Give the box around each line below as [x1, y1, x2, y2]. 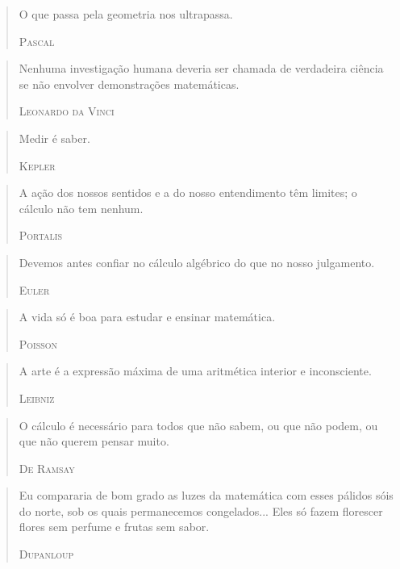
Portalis [19, 227, 62, 244]
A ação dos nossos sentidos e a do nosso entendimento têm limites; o [19, 184, 357, 201]
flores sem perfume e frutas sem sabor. [19, 518, 210, 535]
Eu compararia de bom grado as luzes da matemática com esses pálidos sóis [19, 487, 394, 504]
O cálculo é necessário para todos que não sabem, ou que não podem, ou [19, 416, 378, 433]
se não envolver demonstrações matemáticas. [19, 75, 240, 92]
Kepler [19, 157, 56, 174]
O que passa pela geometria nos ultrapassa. [19, 6, 233, 22]
